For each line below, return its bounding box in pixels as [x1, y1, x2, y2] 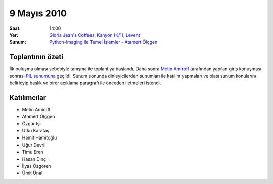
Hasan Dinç [22, 156, 47, 162]
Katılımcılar [9, 93, 47, 102]
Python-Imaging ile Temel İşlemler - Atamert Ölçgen [49, 39, 158, 45]
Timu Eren [22, 149, 43, 155]
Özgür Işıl [22, 120, 42, 126]
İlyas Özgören [22, 163, 51, 169]
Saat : [9, 25, 21, 31]
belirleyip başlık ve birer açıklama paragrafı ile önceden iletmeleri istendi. [9, 80, 161, 86]
